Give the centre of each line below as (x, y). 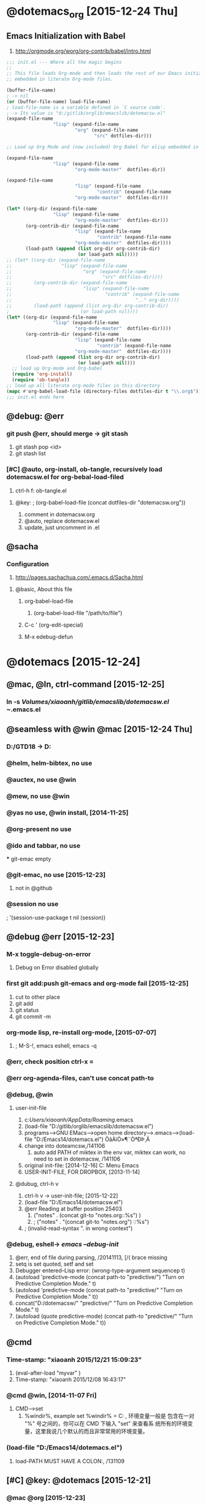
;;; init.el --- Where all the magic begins (64, 62)
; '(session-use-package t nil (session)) (56, 917)
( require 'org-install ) (42, 374)
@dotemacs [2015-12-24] (74, 662)
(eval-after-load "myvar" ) (48, 1373)
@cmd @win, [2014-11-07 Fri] (51, 1396)
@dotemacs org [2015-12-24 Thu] (92, 12)
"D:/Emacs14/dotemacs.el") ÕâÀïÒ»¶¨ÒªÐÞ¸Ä (92, 1139)
